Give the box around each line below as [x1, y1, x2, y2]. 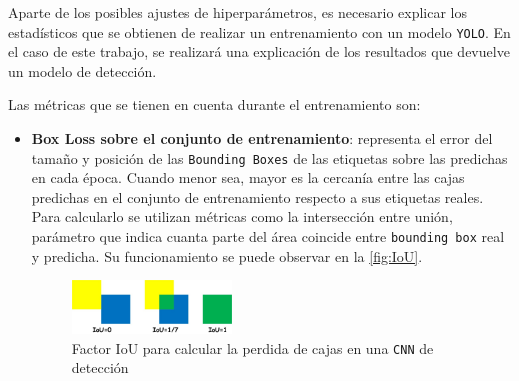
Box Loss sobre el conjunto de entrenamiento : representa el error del [31, 128, 493, 149]
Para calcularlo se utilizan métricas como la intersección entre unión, [31, 206, 453, 227]
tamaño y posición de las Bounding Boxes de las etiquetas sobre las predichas [31, 147, 508, 168]
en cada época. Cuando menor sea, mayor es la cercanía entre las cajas [31, 167, 465, 188]
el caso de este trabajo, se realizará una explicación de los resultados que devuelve [8, 41, 510, 62]
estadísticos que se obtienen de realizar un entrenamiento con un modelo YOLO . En [8, 21, 511, 42]
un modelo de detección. [8, 60, 157, 81]
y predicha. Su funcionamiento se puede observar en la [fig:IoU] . [31, 245, 423, 266]
